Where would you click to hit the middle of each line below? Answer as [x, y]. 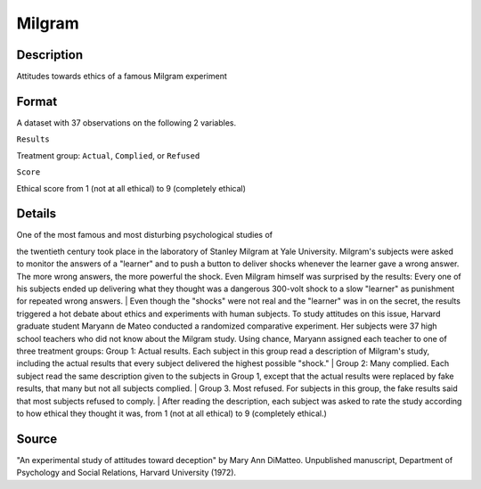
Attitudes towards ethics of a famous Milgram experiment [122, 77]
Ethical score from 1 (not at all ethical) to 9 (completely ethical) [131, 188]
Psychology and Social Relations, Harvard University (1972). [126, 473]
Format [37, 101]
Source [37, 439]
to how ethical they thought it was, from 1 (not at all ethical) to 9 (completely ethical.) [171, 413]
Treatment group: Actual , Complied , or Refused [108, 155]
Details [37, 214]
